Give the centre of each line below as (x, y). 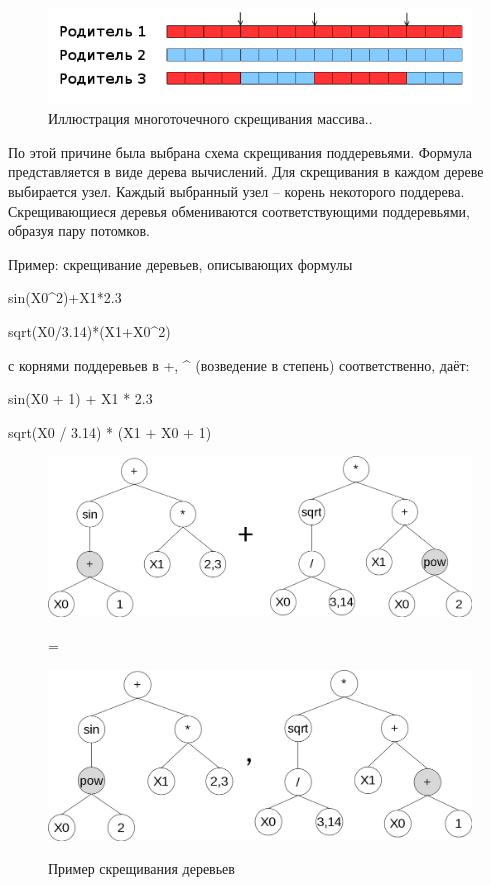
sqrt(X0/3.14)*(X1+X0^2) (89, 330)
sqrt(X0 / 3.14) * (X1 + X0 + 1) (110, 431)
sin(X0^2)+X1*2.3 (65, 297)
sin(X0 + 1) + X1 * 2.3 (80, 398)
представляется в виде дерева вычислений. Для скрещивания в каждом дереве (246, 171)
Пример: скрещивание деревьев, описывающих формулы (180, 263)
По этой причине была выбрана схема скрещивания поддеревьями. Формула (240, 151)
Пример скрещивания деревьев (141, 868)
